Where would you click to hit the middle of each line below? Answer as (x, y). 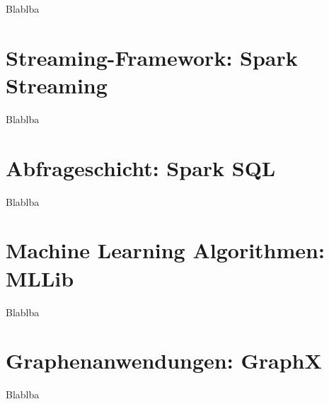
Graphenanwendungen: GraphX (164, 360)
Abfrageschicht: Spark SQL (141, 167)
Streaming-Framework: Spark (152, 57)
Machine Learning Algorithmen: (165, 250)
